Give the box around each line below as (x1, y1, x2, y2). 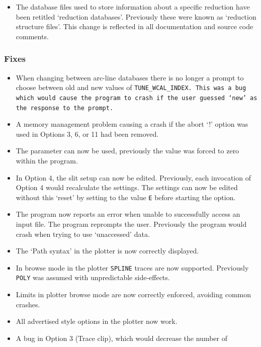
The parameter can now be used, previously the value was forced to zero (16, 145, 239, 156)
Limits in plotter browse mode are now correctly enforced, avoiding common (16, 289, 251, 300)
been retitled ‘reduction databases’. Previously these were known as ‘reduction (16, 11, 256, 22)
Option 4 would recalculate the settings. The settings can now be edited (16, 182, 238, 193)
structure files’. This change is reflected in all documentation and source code (16, 21, 253, 32)
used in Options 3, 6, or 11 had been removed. (16, 128, 159, 139)
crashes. (16, 299, 40, 309)
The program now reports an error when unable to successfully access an (16, 209, 240, 219)
